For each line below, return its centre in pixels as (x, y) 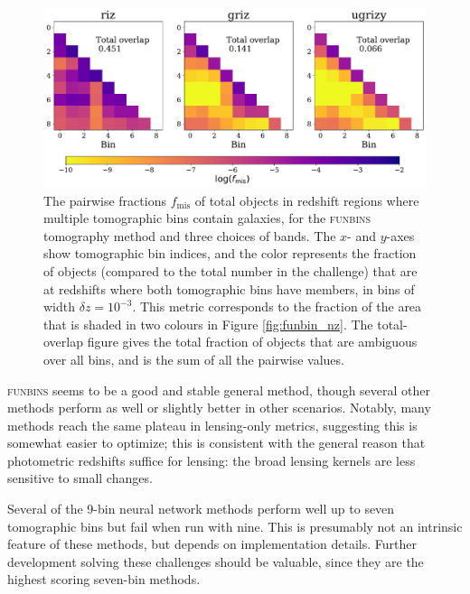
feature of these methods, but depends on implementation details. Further (212, 544)
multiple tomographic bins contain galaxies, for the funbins (207, 218)
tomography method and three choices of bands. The (190, 235)
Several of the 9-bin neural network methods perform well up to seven (201, 509)
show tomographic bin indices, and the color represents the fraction (230, 253)
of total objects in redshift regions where (307, 200)
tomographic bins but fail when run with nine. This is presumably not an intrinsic (235, 526)
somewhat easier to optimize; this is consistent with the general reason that (216, 443)
